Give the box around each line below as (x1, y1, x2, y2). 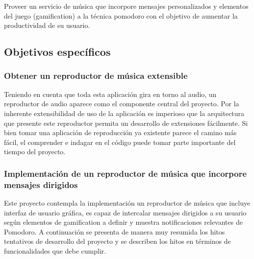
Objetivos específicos (4, 44, 111, 59)
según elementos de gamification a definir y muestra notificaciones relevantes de (4, 217, 243, 227)
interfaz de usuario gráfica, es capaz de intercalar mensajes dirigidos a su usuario (4, 207, 247, 217)
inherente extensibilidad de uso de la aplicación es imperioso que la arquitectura (4, 108, 245, 118)
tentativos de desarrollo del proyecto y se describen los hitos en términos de (4, 236, 231, 246)
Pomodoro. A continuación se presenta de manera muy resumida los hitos (4, 226, 225, 236)
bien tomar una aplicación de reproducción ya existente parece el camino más (4, 127, 237, 138)
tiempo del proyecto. (4, 146, 66, 157)
